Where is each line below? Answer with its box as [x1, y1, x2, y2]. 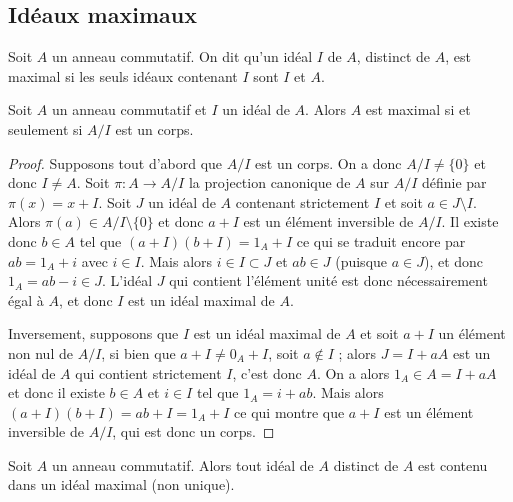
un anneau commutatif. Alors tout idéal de [51, 454, 314, 475]
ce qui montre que [234, 401, 345, 422]
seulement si [8, 118, 83, 139]
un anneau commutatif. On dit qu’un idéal [51, 46, 313, 67]
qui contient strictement [75, 362, 222, 383]
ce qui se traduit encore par [296, 230, 466, 251]
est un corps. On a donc [255, 152, 402, 173]
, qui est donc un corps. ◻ [112, 421, 275, 442]
